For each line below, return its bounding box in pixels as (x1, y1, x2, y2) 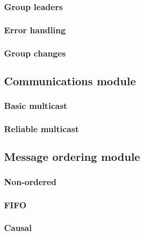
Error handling (4, 23, 66, 36)
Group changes (4, 46, 66, 59)
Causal (4, 221, 32, 234)
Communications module (4, 73, 136, 88)
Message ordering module (4, 149, 140, 164)
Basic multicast (4, 99, 67, 112)
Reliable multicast (4, 123, 79, 135)
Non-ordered (4, 175, 56, 188)
